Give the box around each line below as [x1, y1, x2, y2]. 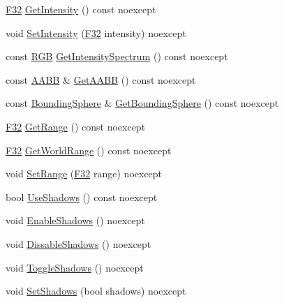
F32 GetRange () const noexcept [6, 119, 146, 133]
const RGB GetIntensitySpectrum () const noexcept [6, 49, 228, 64]
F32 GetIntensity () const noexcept [6, 2, 156, 16]
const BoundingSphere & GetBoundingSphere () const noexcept [6, 96, 279, 110]
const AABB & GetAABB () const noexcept [6, 72, 196, 87]
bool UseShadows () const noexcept [6, 189, 158, 204]
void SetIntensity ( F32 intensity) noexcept [6, 25, 186, 40]
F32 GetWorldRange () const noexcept [6, 142, 172, 157]
